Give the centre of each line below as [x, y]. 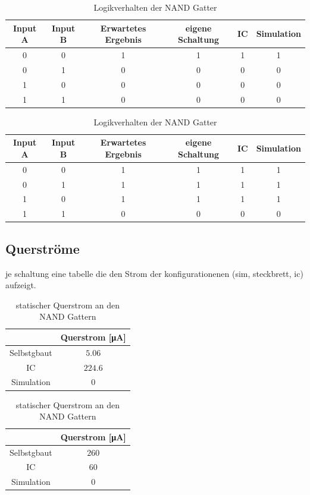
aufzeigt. [21, 285]
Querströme [43, 248]
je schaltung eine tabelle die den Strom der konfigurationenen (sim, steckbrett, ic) [154, 273]
